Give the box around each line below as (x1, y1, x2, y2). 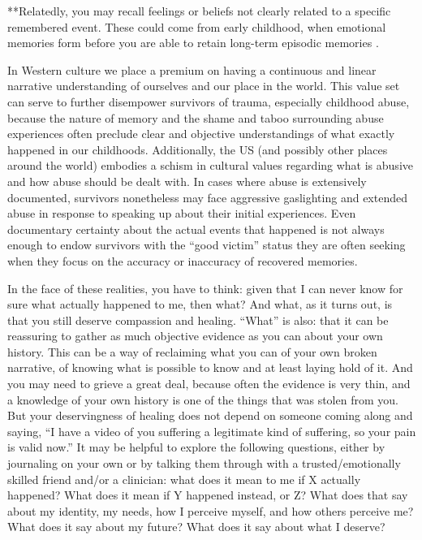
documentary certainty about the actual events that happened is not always (7, 220, 385, 237)
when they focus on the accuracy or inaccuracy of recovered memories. (7, 252, 358, 269)
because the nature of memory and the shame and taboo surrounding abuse (7, 109, 384, 126)
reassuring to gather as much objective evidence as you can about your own (7, 327, 383, 344)
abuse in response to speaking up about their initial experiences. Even (7, 205, 356, 222)
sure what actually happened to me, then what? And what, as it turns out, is (7, 296, 393, 313)
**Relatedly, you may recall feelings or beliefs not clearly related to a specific (7, 2, 391, 19)
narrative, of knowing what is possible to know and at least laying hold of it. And (7, 359, 413, 376)
